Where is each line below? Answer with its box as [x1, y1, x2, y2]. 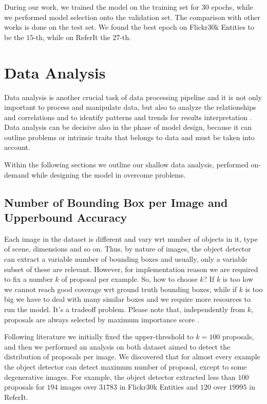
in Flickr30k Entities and [119, 381, 198, 392]
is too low [222, 274, 254, 284]
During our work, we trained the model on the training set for [4, 2, 200, 12]
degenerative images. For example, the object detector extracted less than [4, 371, 236, 382]
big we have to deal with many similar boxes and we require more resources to [4, 294, 251, 304]
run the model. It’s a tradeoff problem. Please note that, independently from [4, 304, 245, 314]
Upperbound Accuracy [4, 209, 127, 225]
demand [4, 169, 29, 180]
